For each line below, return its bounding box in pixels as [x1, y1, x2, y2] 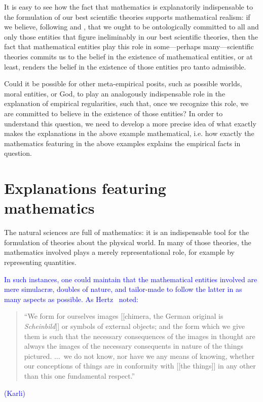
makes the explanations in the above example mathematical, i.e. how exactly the [4, 128, 254, 139]
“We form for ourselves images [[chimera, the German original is [24, 311, 223, 321]
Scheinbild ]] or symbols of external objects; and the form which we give [24, 320, 245, 331]
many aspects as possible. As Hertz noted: [4, 293, 138, 304]
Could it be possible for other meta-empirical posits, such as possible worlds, [4, 78, 242, 89]
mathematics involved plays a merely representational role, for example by [4, 247, 235, 257]
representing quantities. [4, 257, 77, 267]
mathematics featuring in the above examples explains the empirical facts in [4, 138, 241, 148]
